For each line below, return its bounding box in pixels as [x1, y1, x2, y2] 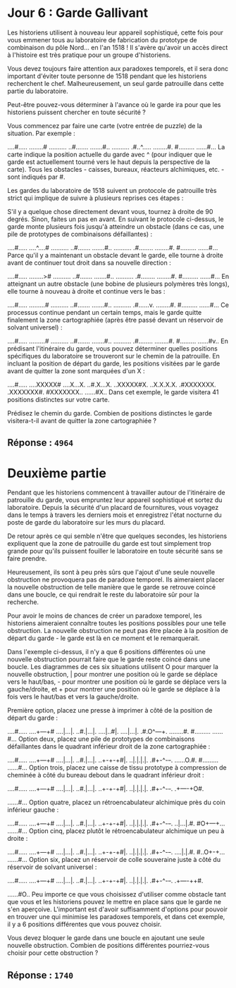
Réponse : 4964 [7, 437, 74, 449]
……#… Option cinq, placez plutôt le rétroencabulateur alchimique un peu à [7, 827, 225, 835]
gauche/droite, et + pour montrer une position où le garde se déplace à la [7, 685, 221, 694]
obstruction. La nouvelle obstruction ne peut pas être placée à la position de [7, 627, 229, 635]
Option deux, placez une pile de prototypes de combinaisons [18, 734, 195, 744]
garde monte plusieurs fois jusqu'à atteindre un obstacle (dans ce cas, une [7, 222, 224, 230]
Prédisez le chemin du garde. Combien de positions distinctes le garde [7, 408, 213, 417]
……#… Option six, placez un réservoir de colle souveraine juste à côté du [7, 856, 221, 864]
